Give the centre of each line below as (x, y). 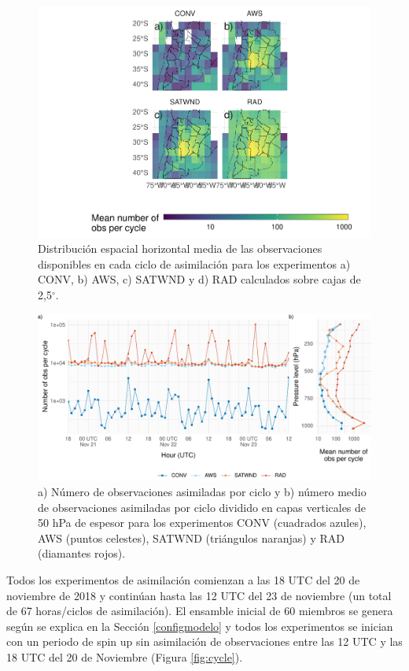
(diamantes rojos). (82, 553)
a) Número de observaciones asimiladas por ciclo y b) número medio (202, 492)
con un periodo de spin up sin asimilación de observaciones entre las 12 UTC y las (204, 641)
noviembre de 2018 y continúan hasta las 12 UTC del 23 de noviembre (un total (199, 595)
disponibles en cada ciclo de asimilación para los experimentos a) (194, 263)
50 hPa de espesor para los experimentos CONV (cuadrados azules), (202, 523)
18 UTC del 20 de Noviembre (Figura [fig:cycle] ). (125, 657)
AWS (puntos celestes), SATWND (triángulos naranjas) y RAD (191, 538)
